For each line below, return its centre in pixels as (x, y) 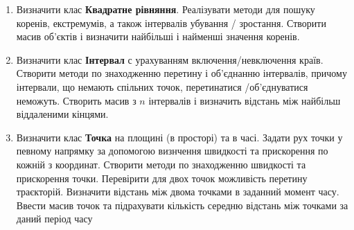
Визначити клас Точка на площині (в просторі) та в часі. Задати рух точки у (179, 137)
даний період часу (54, 219)
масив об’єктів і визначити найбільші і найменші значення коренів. (158, 36)
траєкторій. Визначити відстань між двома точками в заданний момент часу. (178, 192)
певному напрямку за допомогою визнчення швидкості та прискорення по (172, 151)
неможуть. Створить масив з (76, 100)
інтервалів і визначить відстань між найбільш (245, 100)
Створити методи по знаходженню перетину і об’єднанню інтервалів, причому (182, 73)
